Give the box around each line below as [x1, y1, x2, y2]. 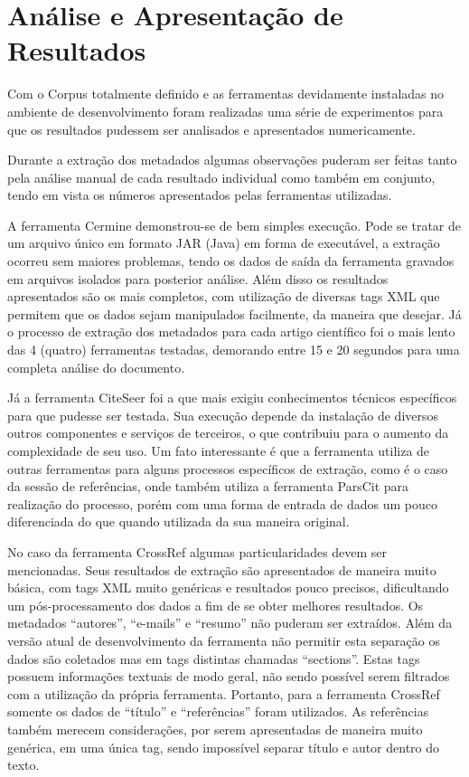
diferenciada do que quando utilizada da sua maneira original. [7, 512, 350, 531]
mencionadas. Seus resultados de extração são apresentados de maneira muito [7, 560, 436, 579]
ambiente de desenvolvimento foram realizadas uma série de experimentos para [7, 101, 444, 120]
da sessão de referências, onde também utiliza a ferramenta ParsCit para [7, 477, 409, 496]
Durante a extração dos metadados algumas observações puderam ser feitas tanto [7, 150, 457, 169]
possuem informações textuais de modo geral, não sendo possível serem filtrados [7, 667, 450, 686]
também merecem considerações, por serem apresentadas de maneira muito [7, 719, 423, 738]
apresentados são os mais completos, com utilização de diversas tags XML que [7, 287, 440, 306]
